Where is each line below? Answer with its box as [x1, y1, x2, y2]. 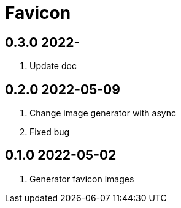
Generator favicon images [29, 173, 134, 184]
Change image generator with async [29, 108, 176, 119]
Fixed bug [29, 127, 70, 138]
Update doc [29, 61, 77, 72]
